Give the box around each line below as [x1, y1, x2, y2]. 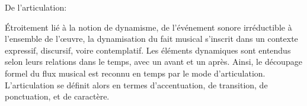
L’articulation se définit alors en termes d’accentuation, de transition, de [5, 78, 268, 91]
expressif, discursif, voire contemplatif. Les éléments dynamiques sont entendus [5, 44, 291, 56]
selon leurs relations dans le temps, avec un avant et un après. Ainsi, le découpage [5, 55, 302, 68]
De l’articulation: [5, 1, 67, 13]
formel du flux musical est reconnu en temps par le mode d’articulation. [5, 67, 266, 79]
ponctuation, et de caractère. [5, 90, 110, 102]
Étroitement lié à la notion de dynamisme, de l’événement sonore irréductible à [5, 21, 292, 33]
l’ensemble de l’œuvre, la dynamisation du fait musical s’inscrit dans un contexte [5, 32, 298, 45]
